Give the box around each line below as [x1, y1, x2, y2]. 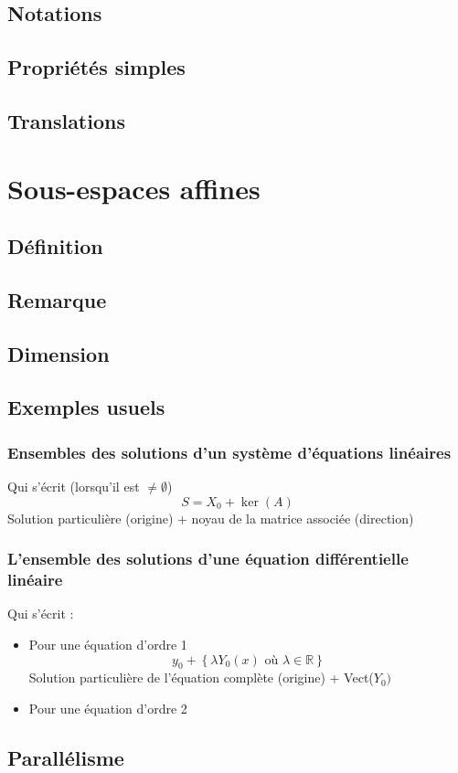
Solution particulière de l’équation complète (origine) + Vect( [28, 668, 374, 687]
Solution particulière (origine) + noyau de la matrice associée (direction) [7, 508, 414, 527]
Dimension [7, 339, 110, 367]
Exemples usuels [7, 393, 165, 421]
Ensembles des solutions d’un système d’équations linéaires [7, 440, 452, 463]
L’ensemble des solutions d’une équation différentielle [7, 547, 409, 570]
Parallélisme [7, 743, 124, 771]
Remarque [7, 285, 107, 313]
